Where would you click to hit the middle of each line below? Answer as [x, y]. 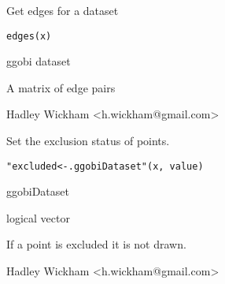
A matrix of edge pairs [61, 87]
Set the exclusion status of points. [88, 141]
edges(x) [29, 36]
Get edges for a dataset [63, 10]
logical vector [38, 217]
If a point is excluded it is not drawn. [96, 244]
